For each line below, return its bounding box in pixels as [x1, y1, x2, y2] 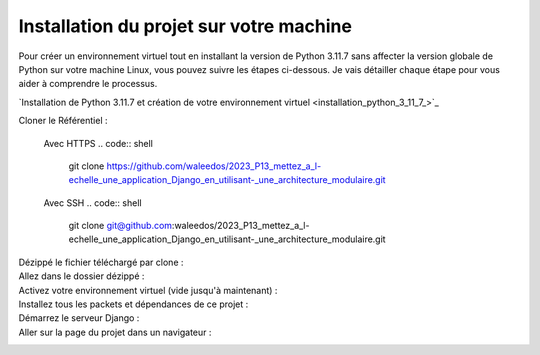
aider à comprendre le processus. [18, 78, 158, 90]
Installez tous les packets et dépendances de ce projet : [18, 298, 249, 310]
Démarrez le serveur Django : [18, 312, 140, 324]
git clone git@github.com [68, 220, 173, 232]
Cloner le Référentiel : [18, 115, 109, 127]
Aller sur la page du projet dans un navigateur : [18, 326, 212, 338]
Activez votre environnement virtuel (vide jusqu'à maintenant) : [18, 284, 278, 296]
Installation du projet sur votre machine [18, 15, 352, 37]
